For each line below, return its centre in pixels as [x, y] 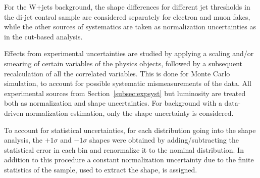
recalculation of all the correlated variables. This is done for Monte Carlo [117, 73]
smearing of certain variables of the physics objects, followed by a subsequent [123, 63]
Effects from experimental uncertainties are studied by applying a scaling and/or [129, 53]
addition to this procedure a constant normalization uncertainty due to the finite [129, 160]
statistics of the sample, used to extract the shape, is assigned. [101, 169]
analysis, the [23, 140]
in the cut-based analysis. [43, 36]
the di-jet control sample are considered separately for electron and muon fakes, [127, 16]
